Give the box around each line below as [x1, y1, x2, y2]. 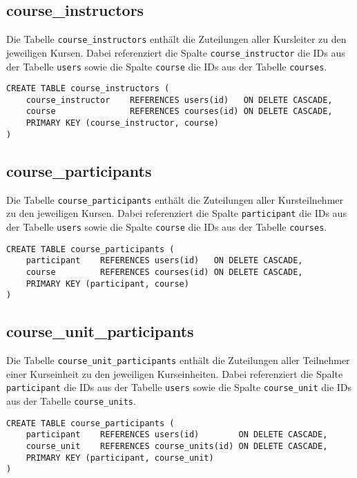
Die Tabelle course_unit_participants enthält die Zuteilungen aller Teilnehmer [6, 353, 350, 367]
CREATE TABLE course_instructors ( [6, 84, 170, 94]
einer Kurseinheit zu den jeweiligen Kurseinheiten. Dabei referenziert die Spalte [6, 366, 343, 381]
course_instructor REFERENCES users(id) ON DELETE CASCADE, [26, 95, 333, 105]
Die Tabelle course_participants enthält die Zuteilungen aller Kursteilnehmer [6, 192, 343, 207]
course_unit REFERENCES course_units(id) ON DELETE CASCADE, [26, 441, 328, 451]
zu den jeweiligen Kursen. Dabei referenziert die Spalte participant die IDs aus [6, 206, 347, 220]
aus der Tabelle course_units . [6, 394, 136, 408]
